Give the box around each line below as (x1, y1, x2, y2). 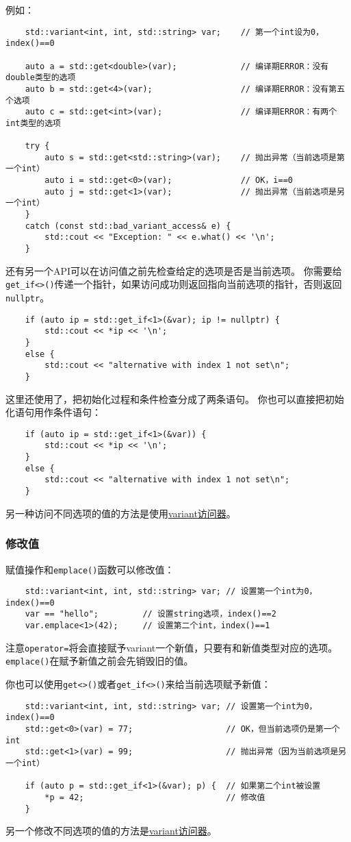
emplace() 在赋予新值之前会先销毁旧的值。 (5, 654, 194, 668)
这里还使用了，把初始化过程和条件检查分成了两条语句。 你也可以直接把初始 (5, 391, 344, 406)
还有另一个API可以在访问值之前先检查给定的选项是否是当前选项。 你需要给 (5, 263, 342, 277)
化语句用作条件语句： (5, 405, 101, 419)
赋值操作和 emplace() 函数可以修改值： (5, 562, 174, 576)
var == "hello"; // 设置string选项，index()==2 (25, 609, 276, 619)
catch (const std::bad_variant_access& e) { (25, 221, 231, 231)
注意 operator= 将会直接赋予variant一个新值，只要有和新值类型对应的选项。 (5, 640, 338, 654)
